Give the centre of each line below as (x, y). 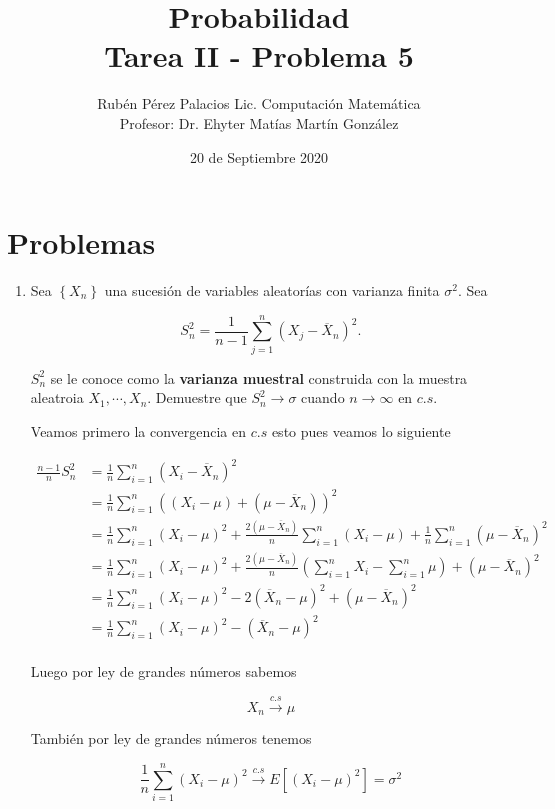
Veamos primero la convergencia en (138, 430)
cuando (323, 397)
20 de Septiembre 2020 (259, 156)
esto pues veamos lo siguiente (361, 430)
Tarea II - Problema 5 (259, 55)
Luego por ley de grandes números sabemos (163, 671)
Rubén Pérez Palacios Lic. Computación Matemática (259, 103)
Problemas (81, 242)
